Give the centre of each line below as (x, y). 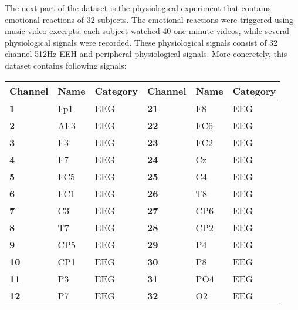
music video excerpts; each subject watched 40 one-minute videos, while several (147, 31)
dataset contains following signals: (66, 65)
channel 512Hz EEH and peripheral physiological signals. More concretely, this (146, 54)
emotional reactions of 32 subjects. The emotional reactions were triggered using (149, 19)
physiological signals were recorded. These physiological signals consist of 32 (141, 42)
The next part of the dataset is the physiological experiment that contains (138, 8)
